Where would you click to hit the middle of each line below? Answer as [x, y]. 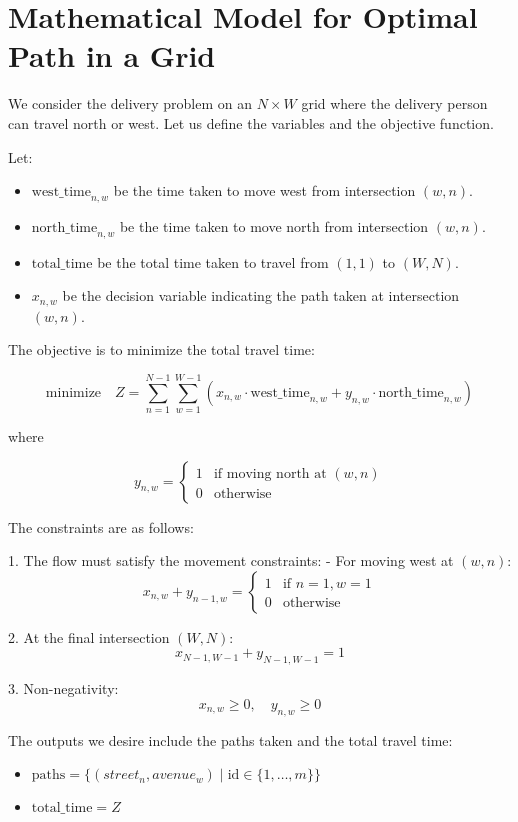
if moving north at [270, 473]
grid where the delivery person [394, 103]
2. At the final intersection [89, 636]
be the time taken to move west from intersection [264, 190]
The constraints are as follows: [101, 526]
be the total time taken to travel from [213, 261]
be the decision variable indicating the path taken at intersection [261, 295]
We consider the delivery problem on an [130, 103]
